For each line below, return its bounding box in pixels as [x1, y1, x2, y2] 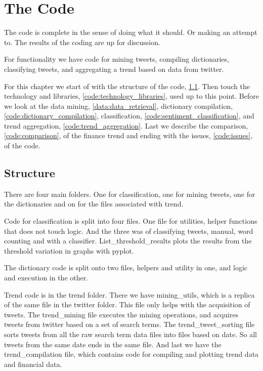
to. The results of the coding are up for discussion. [4, 36, 160, 47]
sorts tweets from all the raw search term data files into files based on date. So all [4, 328, 257, 339]
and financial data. [4, 358, 62, 369]
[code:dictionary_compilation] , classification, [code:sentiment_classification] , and [4, 110, 254, 121]
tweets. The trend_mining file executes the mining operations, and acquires [4, 309, 239, 319]
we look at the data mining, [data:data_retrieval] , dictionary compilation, [4, 100, 233, 111]
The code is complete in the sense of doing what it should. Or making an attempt [4, 27, 257, 37]
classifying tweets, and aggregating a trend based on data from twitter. [4, 63, 224, 74]
